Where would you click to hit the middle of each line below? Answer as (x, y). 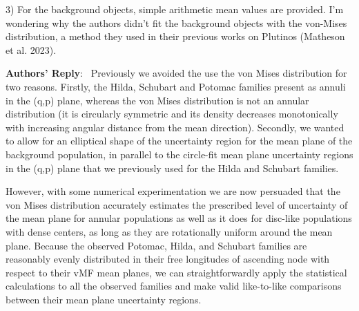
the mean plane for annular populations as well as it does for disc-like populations (179, 218)
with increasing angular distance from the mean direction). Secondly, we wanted (175, 127)
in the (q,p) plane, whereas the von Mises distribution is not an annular (157, 100)
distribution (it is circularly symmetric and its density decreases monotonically (172, 114)
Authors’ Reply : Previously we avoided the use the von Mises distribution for (176, 73)
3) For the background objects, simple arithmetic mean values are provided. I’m (175, 9)
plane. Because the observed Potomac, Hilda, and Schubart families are (156, 245)
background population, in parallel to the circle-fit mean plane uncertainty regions (179, 154)
